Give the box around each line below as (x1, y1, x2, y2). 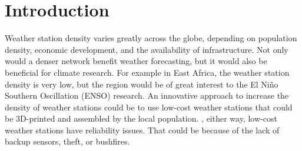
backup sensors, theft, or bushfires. (5, 135, 130, 147)
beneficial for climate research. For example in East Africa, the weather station (5, 66, 290, 78)
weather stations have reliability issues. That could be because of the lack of (5, 123, 280, 136)
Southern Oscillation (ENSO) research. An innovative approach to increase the (5, 89, 289, 102)
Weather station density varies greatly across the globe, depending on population (5, 32, 297, 44)
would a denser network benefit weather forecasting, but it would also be (5, 55, 267, 67)
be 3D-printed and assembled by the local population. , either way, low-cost (5, 112, 277, 125)
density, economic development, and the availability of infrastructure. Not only (5, 43, 288, 55)
